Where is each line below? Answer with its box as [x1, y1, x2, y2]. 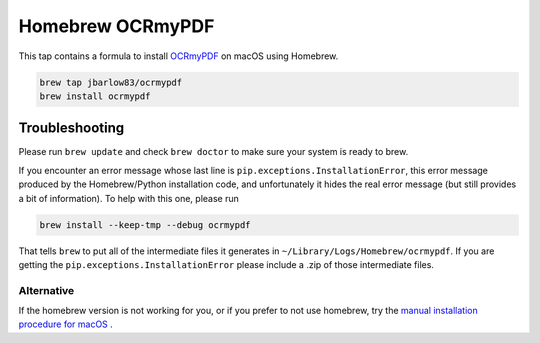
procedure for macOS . [18, 318, 114, 330]
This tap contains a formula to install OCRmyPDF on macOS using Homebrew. [18, 50, 339, 62]
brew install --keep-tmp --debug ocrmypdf [39, 219, 251, 230]
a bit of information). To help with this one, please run [18, 192, 240, 204]
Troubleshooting [18, 120, 125, 137]
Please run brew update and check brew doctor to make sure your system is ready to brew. [18, 146, 409, 158]
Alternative [18, 283, 75, 297]
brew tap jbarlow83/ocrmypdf [39, 76, 183, 88]
